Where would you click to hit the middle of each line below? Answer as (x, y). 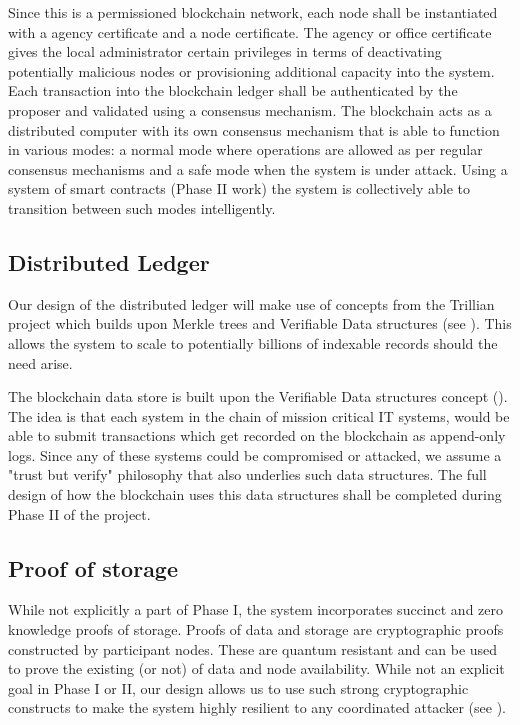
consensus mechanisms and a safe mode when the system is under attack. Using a (258, 168)
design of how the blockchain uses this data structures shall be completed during (255, 494)
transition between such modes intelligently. (142, 207)
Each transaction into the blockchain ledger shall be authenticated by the (233, 90)
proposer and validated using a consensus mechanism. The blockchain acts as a (250, 109)
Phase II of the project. (79, 513)
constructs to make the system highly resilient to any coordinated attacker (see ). (257, 707)
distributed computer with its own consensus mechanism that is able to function (254, 129)
